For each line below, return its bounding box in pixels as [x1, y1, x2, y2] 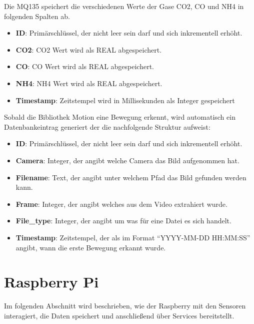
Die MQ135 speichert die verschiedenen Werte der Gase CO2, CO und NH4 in [4, 1, 244, 11]
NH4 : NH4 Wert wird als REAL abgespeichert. [15, 78, 162, 88]
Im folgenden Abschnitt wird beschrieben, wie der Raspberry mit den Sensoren [4, 300, 246, 311]
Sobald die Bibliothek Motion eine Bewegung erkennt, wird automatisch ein [4, 112, 235, 122]
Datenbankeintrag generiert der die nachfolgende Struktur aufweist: [4, 121, 210, 132]
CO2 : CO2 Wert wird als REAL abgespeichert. [15, 44, 162, 55]
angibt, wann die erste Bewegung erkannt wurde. [15, 242, 166, 252]
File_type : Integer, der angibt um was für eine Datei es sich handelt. [15, 215, 231, 226]
